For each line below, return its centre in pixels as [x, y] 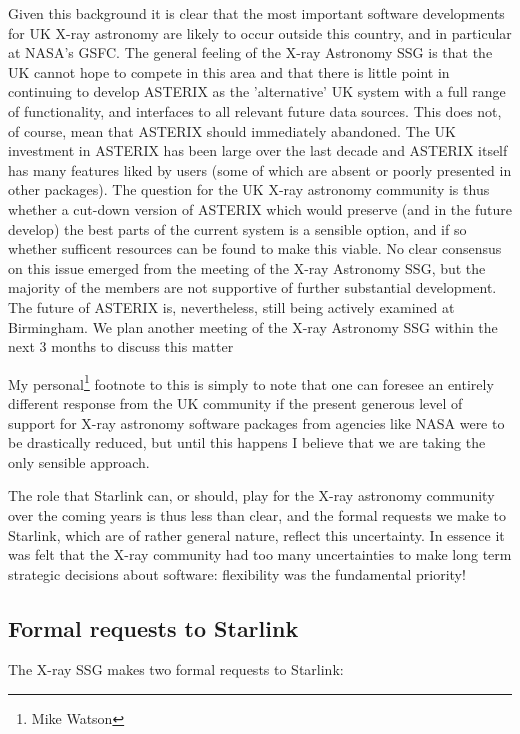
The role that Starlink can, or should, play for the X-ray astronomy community [251, 495]
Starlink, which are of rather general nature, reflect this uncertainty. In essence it [256, 534]
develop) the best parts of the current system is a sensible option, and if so [237, 228]
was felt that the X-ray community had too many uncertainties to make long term [260, 554]
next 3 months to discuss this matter [121, 346]
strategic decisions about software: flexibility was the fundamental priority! [237, 573]
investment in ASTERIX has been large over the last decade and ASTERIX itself [258, 150]
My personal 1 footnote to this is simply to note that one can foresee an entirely [251, 382]
